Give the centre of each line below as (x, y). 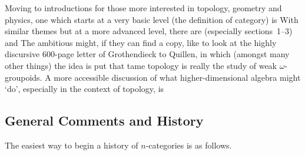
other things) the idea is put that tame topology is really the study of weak (141, 65)
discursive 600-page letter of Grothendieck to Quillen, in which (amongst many (147, 54)
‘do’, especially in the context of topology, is (84, 89)
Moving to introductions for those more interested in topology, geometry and (143, 8)
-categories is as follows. (189, 145)
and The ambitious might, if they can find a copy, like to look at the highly (141, 42)
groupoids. (24, 77)
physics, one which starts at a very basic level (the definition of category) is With (152, 19)
